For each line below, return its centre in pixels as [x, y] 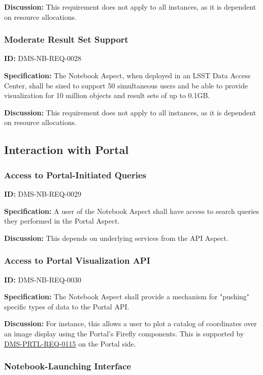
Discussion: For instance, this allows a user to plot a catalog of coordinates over [130, 323]
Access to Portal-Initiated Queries [75, 175]
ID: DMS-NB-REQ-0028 [43, 58]
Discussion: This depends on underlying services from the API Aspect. [116, 238]
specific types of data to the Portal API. [67, 306]
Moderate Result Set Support [66, 39]
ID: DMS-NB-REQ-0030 [43, 279]
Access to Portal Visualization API [77, 260]
